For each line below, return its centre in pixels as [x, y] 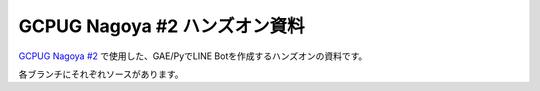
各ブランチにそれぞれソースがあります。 [101, 74]
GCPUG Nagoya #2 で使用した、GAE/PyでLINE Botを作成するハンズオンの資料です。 [193, 56]
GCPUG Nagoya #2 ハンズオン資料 [161, 26]
